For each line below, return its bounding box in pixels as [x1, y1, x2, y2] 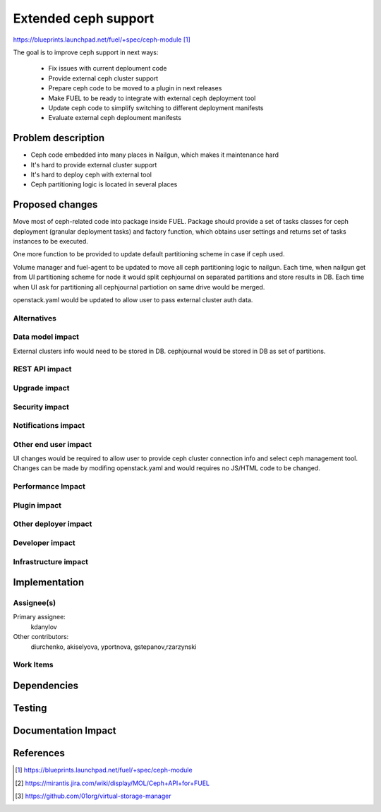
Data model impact [13, 332, 80, 342]
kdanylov [30, 622, 58, 631]
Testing [13, 703, 47, 715]
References [13, 747, 65, 759]
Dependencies [13, 680, 79, 691]
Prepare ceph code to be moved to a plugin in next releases [48, 84, 222, 92]
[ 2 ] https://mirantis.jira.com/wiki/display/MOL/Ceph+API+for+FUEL [15, 779, 210, 787]
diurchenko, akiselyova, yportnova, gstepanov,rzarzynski [30, 643, 197, 651]
